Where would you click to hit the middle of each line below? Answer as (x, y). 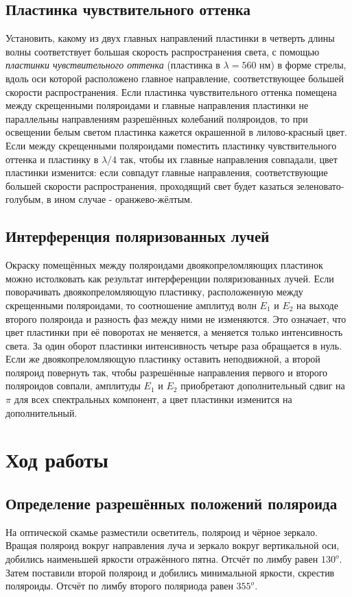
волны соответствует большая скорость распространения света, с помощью (163, 51)
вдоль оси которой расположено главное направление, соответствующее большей (175, 78)
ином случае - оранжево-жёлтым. (124, 199)
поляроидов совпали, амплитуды (73, 386)
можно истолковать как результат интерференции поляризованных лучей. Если (170, 278)
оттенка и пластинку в (52, 159)
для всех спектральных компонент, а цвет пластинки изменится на (153, 399)
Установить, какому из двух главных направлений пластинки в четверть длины (170, 38)
